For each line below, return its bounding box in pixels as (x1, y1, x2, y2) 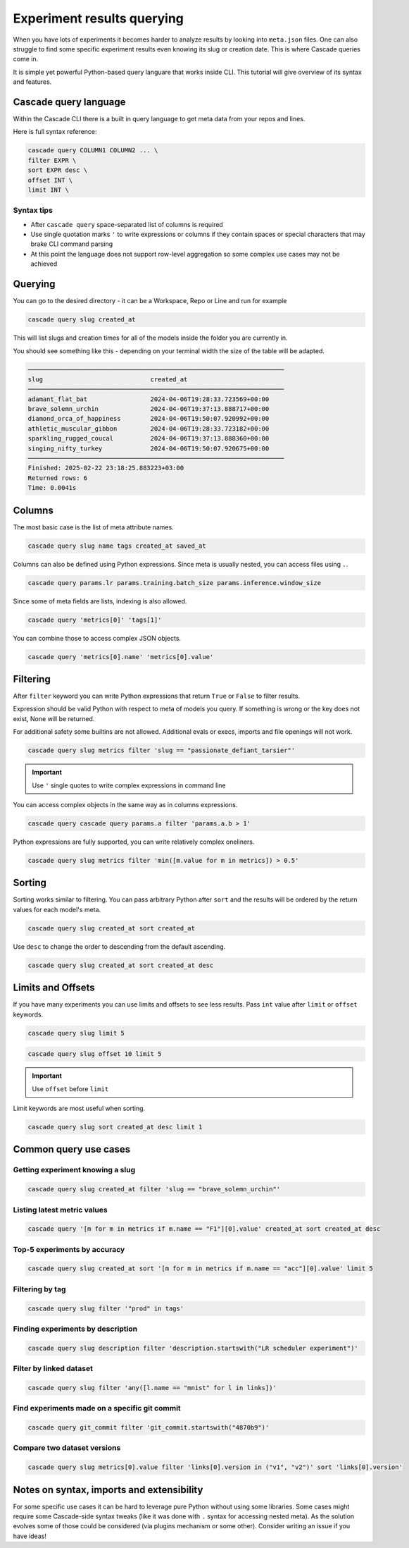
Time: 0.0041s (27, 484, 77, 492)
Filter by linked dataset (13, 1364, 93, 1374)
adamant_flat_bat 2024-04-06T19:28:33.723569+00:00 (27, 395, 270, 403)
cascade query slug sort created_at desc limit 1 (27, 1123, 203, 1131)
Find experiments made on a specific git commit (13, 1403, 181, 1413)
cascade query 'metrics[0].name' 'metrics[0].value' (27, 653, 214, 661)
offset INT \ (27, 176, 73, 184)
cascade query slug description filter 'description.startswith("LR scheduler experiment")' (27, 1344, 358, 1352)
